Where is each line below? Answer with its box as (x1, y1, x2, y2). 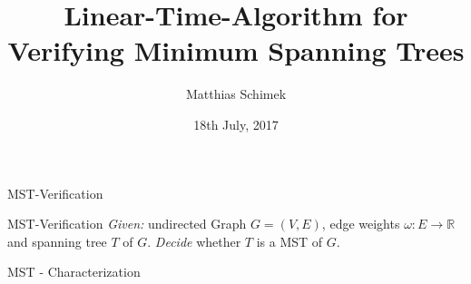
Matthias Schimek (185, 84, 287, 103)
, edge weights (321, 214, 400, 233)
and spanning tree (7, 231, 107, 250)
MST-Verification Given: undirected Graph (7, 214, 247, 233)
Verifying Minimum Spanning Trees (7, 32, 465, 69)
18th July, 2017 (193, 114, 279, 133)
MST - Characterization (7, 262, 141, 281)
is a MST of (256, 231, 323, 250)
